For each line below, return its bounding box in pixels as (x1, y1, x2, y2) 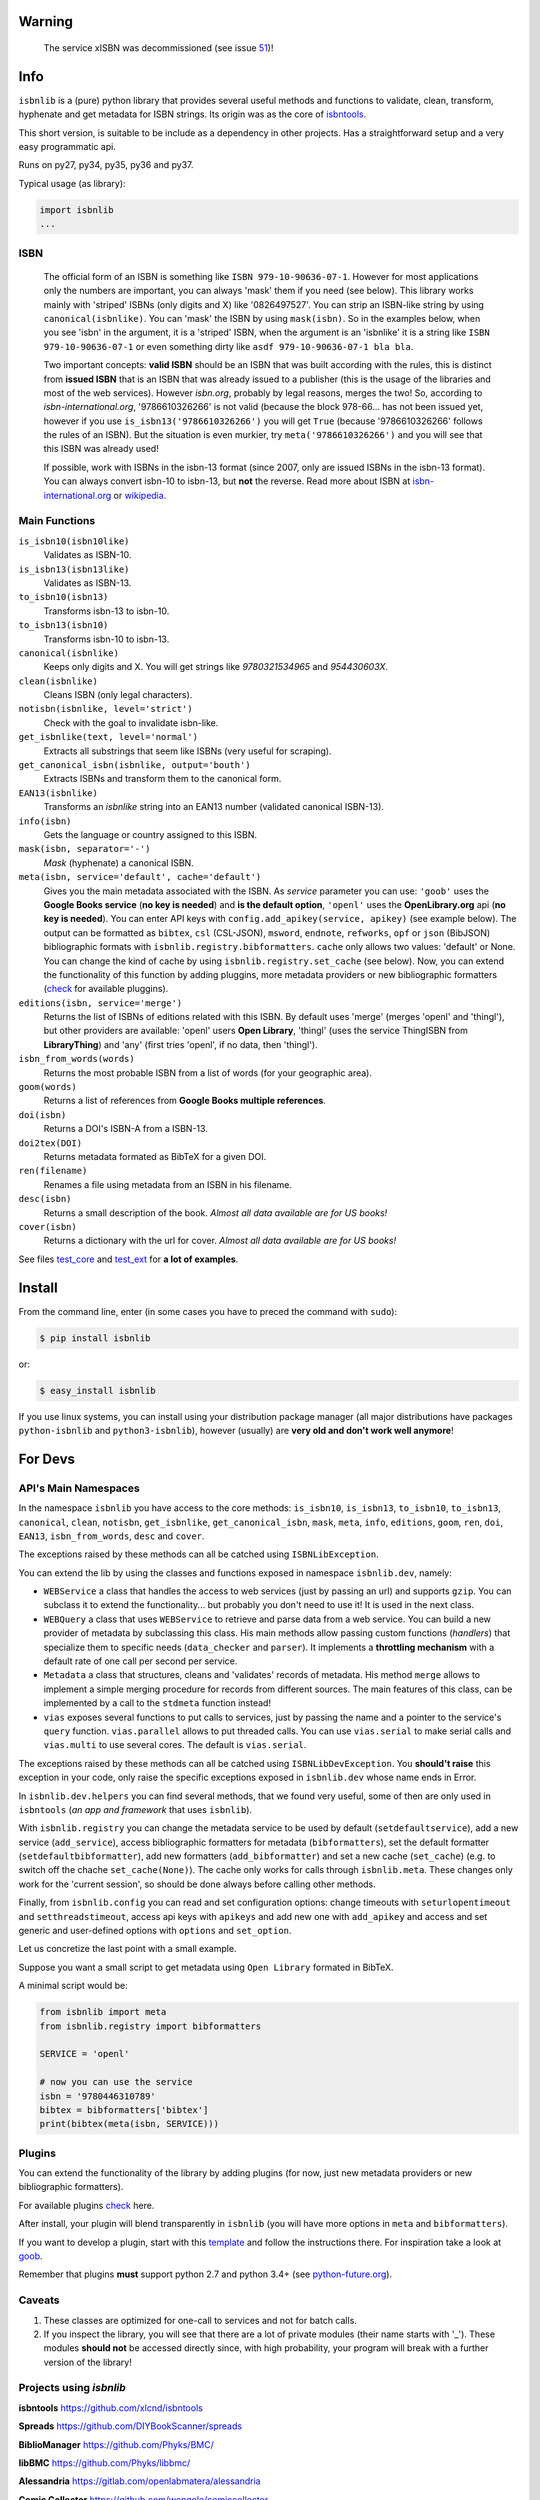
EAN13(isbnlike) (18, 787, 99, 799)
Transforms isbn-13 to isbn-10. (43, 605, 170, 617)
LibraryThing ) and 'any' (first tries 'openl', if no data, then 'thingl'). (43, 1038, 319, 1050)
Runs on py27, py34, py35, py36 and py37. (18, 159, 194, 171)
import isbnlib (39, 204, 114, 215)
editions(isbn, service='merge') (18, 997, 183, 1009)
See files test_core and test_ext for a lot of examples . (18, 1253, 239, 1265)
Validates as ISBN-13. (43, 576, 132, 589)
